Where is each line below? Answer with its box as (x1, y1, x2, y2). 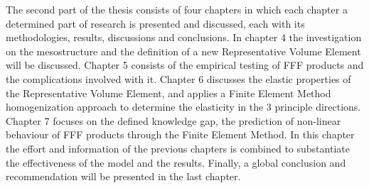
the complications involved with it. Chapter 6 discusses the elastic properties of (6, 71, 351, 86)
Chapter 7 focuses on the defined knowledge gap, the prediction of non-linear (6, 113, 341, 128)
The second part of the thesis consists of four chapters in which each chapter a (6, 2, 348, 16)
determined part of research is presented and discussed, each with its (6, 16, 305, 31)
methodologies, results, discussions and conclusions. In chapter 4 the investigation (6, 30, 362, 45)
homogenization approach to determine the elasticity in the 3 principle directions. (6, 99, 361, 114)
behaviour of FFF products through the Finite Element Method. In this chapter (6, 127, 355, 142)
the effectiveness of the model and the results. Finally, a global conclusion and (6, 155, 346, 170)
